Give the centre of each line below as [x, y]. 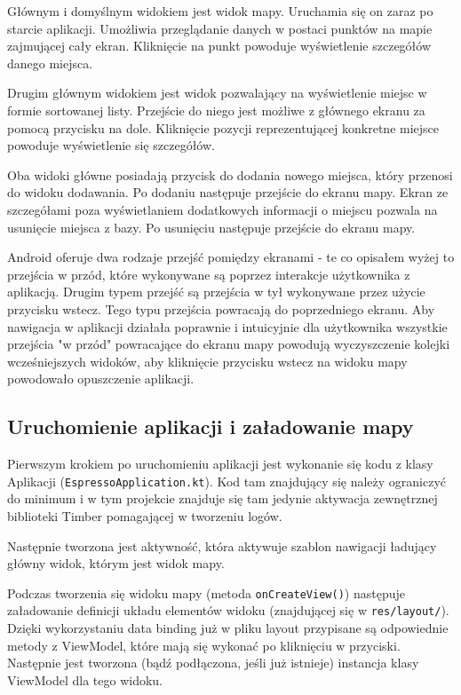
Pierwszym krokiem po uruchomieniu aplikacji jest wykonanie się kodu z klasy [220, 464]
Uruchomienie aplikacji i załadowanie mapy [211, 426]
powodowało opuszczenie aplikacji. [101, 379]
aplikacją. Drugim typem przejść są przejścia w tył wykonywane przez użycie [216, 292]
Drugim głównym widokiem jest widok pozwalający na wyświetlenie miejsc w [217, 93]
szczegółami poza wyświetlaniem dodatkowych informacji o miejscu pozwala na [223, 209]
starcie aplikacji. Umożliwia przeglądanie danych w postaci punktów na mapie [220, 28]
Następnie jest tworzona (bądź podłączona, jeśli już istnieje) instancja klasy [213, 663]
